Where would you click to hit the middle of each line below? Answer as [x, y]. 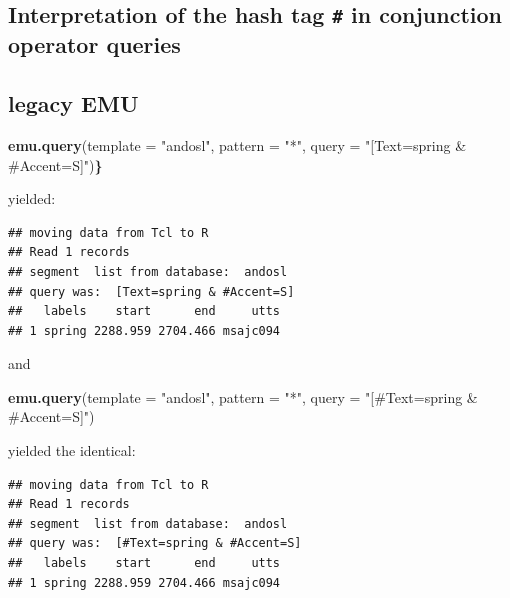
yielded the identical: [72, 450]
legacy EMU [73, 103]
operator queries [94, 44]
